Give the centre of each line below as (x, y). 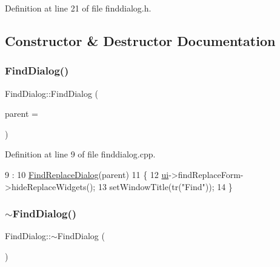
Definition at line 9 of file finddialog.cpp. (80, 154)
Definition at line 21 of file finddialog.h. (78, 8)
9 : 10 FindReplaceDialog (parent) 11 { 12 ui (87, 174)
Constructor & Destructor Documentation (140, 40)
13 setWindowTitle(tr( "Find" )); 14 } (165, 186)
